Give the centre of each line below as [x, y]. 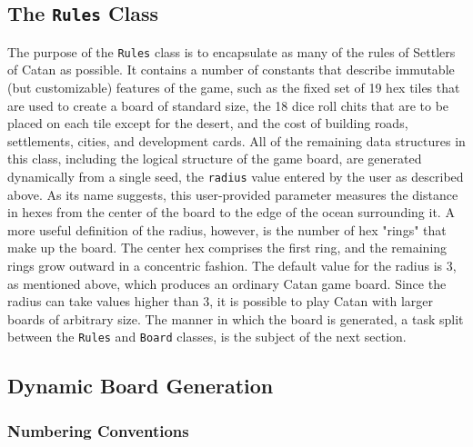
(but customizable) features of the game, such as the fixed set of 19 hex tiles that [234, 88]
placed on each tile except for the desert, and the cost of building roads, [208, 123]
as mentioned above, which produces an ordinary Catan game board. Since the [227, 283]
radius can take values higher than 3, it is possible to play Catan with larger [220, 301]
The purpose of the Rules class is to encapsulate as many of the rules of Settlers [231, 51]
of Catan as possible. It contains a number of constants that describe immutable [231, 70]
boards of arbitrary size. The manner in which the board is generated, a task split [236, 318]
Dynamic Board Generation [141, 386]
